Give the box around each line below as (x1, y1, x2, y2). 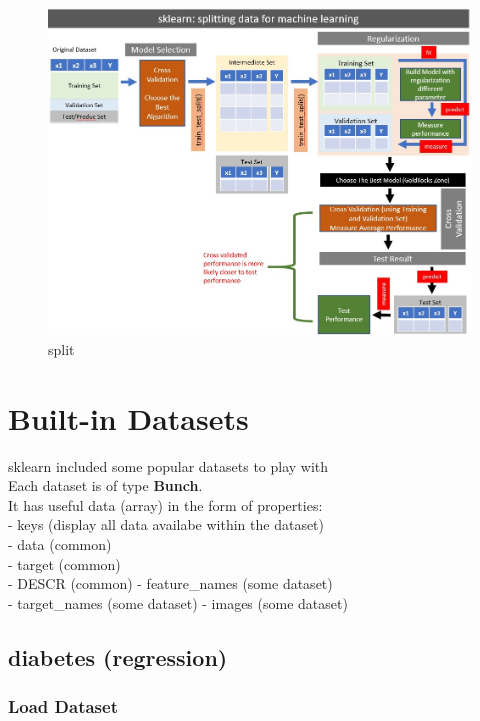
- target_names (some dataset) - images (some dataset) (8, 592, 348, 613)
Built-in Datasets (8, 397, 249, 438)
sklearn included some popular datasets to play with (8, 455, 329, 476)
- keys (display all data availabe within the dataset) (8, 514, 325, 535)
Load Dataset (8, 693, 118, 718)
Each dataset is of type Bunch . (8, 475, 203, 496)
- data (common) (8, 533, 112, 554)
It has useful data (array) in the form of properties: (8, 494, 323, 515)
